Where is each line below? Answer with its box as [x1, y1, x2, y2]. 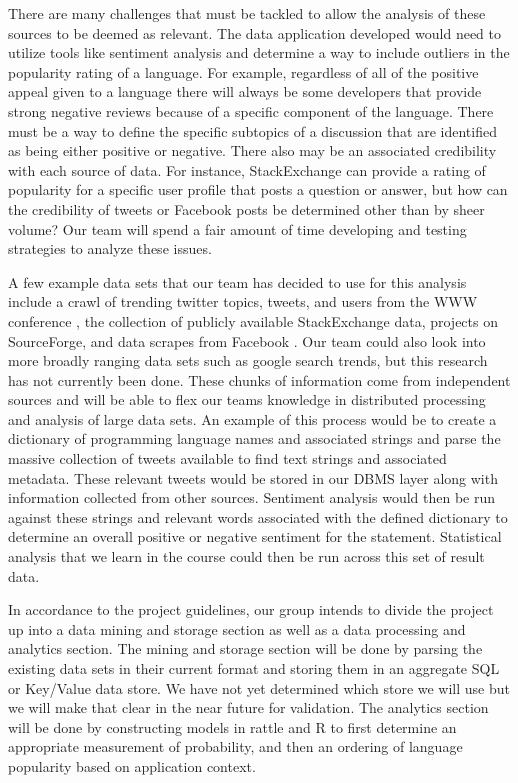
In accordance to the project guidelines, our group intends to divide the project [8, 599, 494, 620]
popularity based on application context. [8, 755, 256, 776]
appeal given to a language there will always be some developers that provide [8, 81, 482, 102]
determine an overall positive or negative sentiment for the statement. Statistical [8, 526, 502, 547]
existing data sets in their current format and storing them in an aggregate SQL [8, 658, 500, 678]
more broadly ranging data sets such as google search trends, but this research [8, 350, 488, 371]
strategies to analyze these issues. [8, 238, 212, 259]
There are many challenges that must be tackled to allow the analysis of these [8, 3, 486, 23]
